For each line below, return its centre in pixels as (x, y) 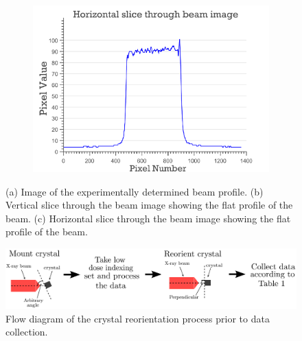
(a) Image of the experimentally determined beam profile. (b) (135, 191)
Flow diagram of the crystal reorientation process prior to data (138, 318)
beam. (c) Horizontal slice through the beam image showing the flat (148, 218)
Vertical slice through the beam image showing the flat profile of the (149, 205)
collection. (27, 332)
